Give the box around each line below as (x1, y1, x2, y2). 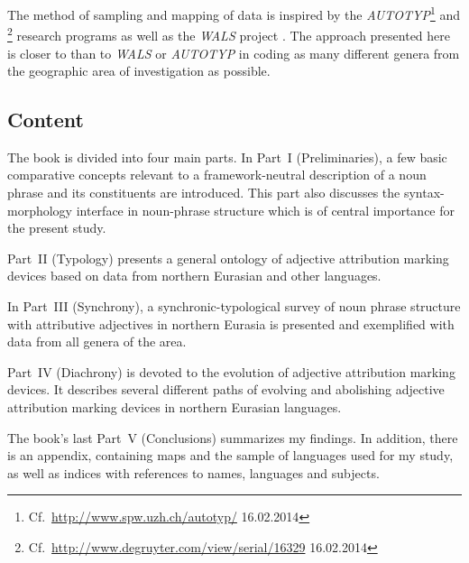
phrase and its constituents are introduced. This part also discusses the (7, 183, 400, 202)
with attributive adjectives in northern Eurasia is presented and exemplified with (7, 314, 455, 333)
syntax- (403, 183, 445, 202)
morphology (7, 200, 73, 219)
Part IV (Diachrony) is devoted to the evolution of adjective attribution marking (7, 362, 455, 381)
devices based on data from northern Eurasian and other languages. (7, 266, 382, 285)
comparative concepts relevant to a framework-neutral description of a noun (7, 165, 427, 184)
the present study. (7, 218, 106, 237)
